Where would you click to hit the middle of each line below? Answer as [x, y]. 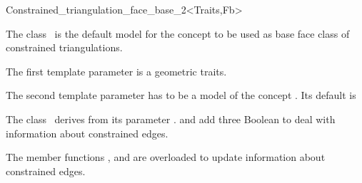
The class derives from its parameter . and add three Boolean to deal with [171, 119]
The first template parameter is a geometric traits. [116, 71]
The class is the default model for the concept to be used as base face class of [178, 33]
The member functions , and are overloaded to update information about [166, 157]
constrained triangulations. [64, 47]
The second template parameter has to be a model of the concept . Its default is [181, 95]
